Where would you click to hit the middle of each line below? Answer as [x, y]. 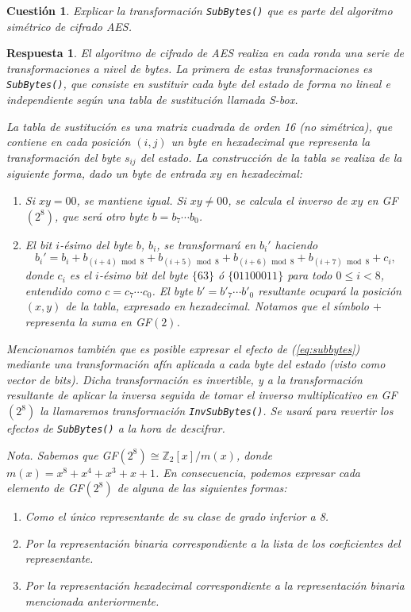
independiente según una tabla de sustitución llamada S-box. [152, 100]
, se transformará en [206, 244]
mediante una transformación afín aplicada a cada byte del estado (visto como [196, 364]
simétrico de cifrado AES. [69, 26]
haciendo [296, 244]
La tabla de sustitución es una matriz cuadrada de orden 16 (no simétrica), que [200, 126]
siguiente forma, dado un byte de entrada [106, 173]
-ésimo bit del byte [143, 275]
